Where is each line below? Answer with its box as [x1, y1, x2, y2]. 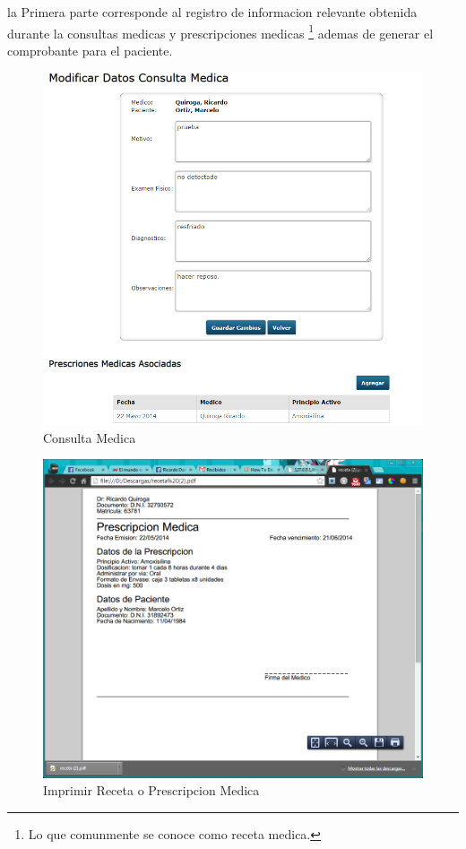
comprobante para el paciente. [7, 40, 173, 59]
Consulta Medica [43, 428, 136, 446]
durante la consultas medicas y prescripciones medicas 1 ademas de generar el [7, 21, 434, 42]
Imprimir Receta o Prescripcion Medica [43, 781, 260, 800]
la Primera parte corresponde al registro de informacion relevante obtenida [7, 3, 418, 21]
